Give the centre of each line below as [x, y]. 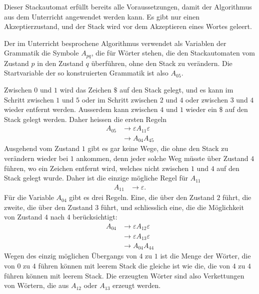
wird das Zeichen [85, 90]
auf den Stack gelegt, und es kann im [176, 90]
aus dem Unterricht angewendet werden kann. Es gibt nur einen [102, 16]
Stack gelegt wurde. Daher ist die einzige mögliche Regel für [96, 178]
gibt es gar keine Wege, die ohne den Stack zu [158, 148]
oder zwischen [207, 99]
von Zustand [23, 217]
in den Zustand [60, 63]
